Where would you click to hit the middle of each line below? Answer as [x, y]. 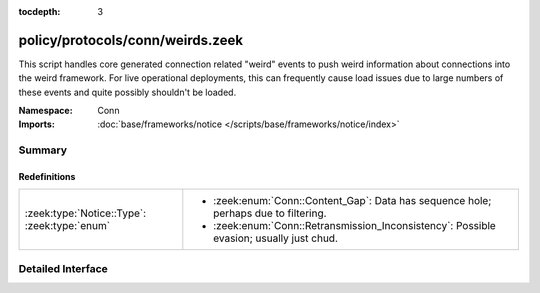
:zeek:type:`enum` [67, 226]
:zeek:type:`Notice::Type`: [85, 213]
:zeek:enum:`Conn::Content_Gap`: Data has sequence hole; [352, 201]
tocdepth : [39, 11]
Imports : [36, 124]
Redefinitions [47, 177]
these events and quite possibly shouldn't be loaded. [127, 92]
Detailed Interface [63, 268]
